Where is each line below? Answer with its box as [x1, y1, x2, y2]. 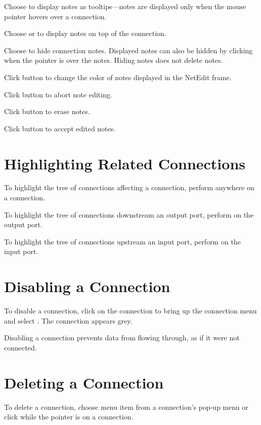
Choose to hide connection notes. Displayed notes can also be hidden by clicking [4, 45, 253, 55]
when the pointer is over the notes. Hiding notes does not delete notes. [4, 55, 223, 65]
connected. [4, 342, 37, 352]
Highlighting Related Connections [4, 153, 246, 173]
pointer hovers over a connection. [4, 11, 107, 21]
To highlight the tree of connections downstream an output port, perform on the [4, 209, 254, 220]
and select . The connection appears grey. [4, 315, 133, 326]
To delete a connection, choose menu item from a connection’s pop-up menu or [4, 401, 248, 412]
